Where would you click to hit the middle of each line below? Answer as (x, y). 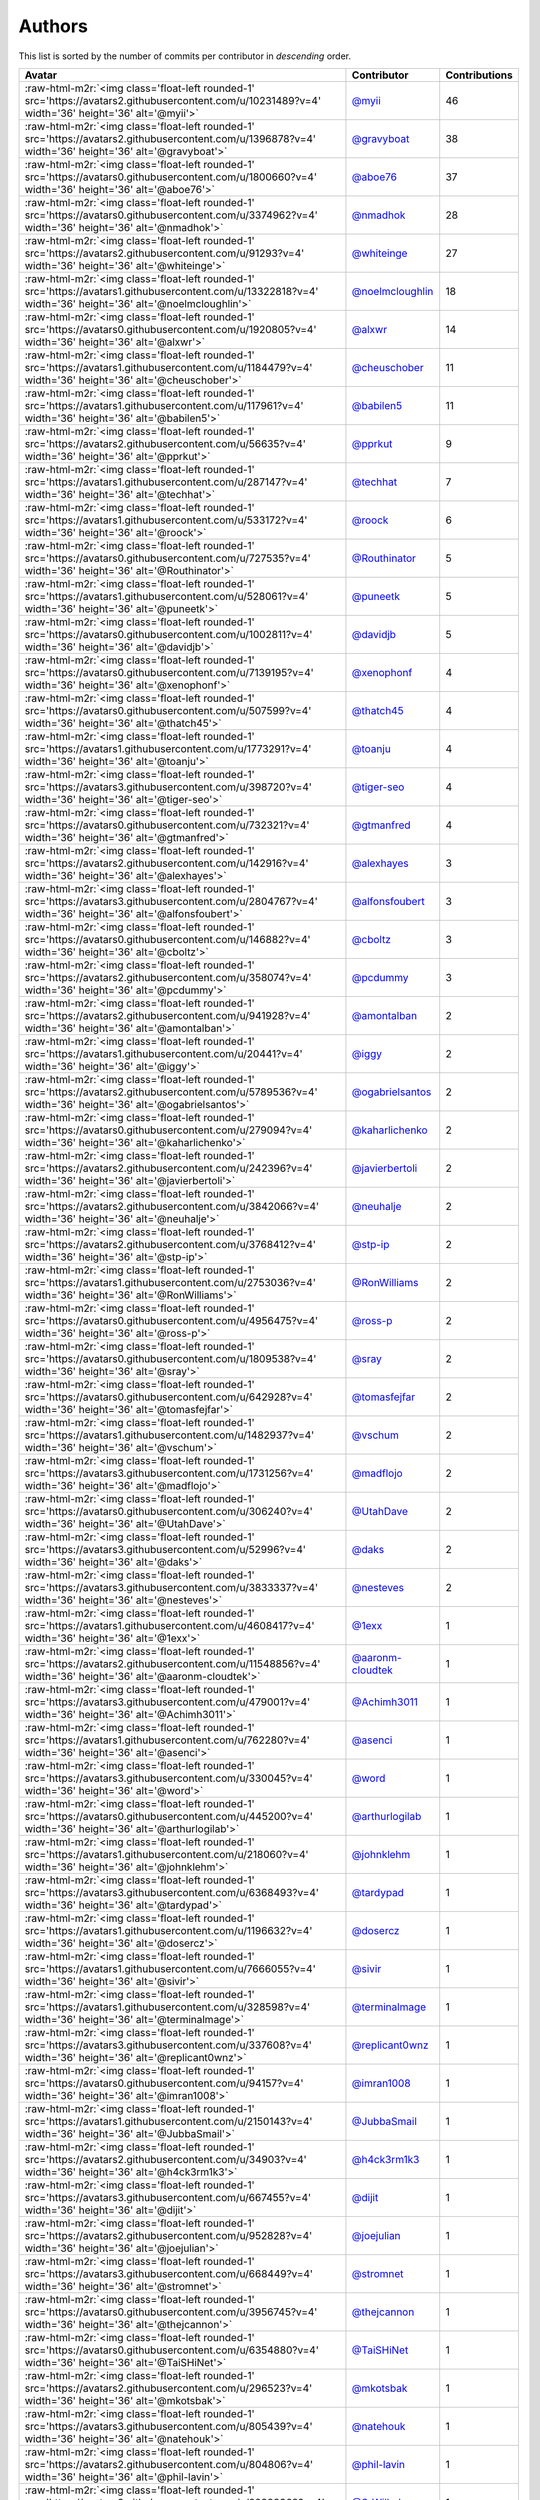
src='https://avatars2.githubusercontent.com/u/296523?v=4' (168, 2388)
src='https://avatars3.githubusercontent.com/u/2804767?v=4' (171, 901)
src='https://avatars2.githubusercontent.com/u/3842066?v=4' (172, 1206)
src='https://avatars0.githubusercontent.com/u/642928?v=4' (169, 1397)
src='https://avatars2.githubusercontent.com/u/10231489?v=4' (173, 100)
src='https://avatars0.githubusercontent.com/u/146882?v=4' (167, 939)
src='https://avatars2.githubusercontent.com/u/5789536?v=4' (171, 1092)
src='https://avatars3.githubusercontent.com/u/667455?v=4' (168, 2197)
